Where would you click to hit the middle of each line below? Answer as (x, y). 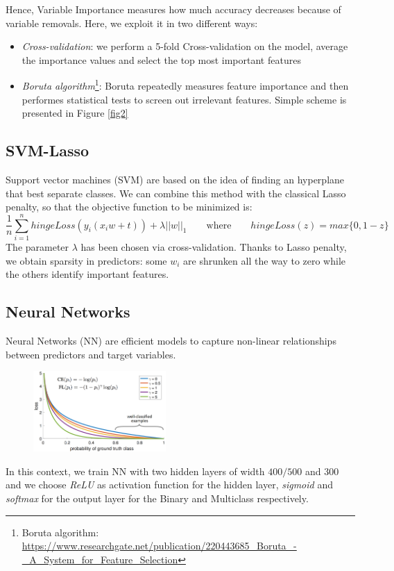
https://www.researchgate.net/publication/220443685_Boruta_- (159, 546)
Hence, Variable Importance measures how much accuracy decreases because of (173, 9)
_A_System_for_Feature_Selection (100, 559)
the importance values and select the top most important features (161, 59)
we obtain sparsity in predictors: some (86, 260)
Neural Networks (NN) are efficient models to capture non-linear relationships (171, 340)
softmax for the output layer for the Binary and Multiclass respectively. (157, 498)
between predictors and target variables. (91, 354)
